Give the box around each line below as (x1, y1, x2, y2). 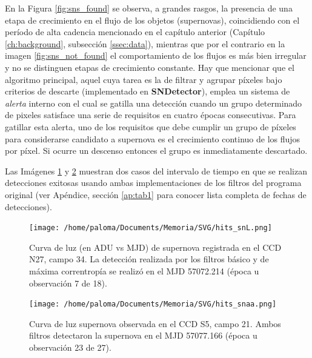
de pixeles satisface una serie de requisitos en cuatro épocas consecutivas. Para (5, 108, 296, 121)
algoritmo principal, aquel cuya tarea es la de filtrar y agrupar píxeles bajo (5, 73, 282, 85)
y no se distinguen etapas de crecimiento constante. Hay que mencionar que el (5, 61, 294, 73)
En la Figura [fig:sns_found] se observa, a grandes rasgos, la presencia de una (5, 2, 293, 14)
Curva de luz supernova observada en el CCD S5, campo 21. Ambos (29, 317, 281, 330)
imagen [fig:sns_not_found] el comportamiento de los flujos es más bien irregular (5, 49, 307, 62)
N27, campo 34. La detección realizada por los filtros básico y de (29, 253, 269, 265)
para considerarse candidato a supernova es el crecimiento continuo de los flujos (5, 132, 300, 145)
